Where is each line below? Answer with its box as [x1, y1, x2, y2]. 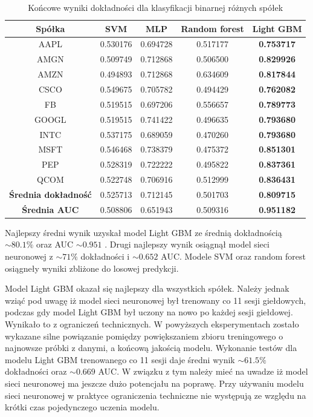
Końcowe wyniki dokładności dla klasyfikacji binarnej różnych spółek [28, 1, 283, 13]
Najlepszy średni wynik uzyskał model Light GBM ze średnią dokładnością [5, 226, 282, 238]
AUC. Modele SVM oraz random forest [161, 250, 306, 262]
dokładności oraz [5, 365, 67, 378]
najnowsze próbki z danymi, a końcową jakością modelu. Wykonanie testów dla [5, 341, 297, 354]
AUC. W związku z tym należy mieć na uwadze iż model [98, 365, 308, 378]
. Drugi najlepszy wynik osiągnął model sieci [105, 238, 269, 251]
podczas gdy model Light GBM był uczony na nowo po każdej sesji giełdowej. [5, 306, 293, 318]
